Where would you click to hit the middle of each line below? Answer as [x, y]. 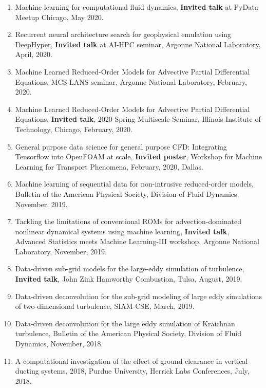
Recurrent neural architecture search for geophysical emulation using [123, 34]
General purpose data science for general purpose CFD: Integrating [121, 146]
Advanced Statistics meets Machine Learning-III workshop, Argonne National [137, 241]
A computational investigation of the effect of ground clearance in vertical [131, 361]
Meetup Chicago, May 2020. [59, 17]
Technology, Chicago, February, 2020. [74, 129]
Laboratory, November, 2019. [61, 251]
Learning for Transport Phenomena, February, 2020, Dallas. [109, 166]
